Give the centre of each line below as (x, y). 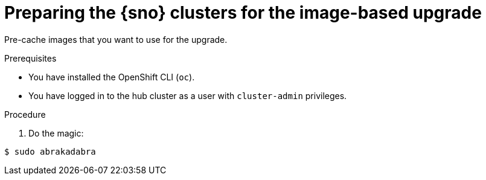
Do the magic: (56, 133)
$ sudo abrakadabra (50, 151)
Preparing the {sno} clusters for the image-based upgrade (243, 13)
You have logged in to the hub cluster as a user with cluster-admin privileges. (188, 95)
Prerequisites (30, 58)
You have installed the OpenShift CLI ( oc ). (112, 77)
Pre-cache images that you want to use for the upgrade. (116, 39)
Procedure (25, 114)
